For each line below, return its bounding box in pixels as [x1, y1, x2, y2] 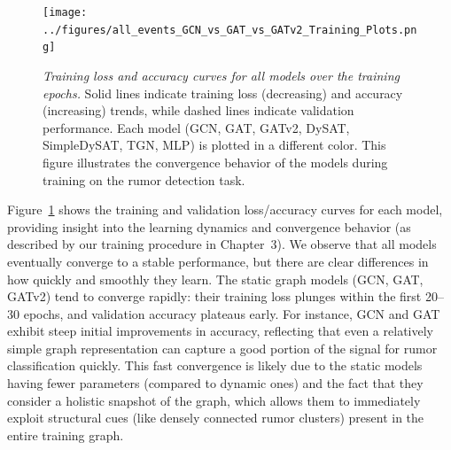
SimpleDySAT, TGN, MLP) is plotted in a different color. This [43, 136, 386, 154]
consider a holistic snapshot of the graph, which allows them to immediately [7, 391, 421, 409]
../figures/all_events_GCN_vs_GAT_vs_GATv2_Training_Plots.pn [43, 23, 417, 36]
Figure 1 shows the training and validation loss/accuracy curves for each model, [7, 200, 443, 219]
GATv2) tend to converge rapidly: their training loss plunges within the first [7, 287, 422, 306]
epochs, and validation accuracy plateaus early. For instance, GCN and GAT [23, 304, 440, 322]
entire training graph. [7, 425, 124, 444]
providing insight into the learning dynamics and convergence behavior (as [7, 217, 411, 236]
